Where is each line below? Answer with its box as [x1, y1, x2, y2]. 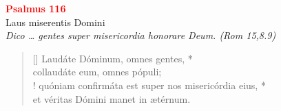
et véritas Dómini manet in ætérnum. [32, 91, 191, 106]
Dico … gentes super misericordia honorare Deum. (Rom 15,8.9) [6, 28, 276, 42]
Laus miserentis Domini [6, 14, 105, 29]
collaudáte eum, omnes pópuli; [32, 64, 162, 79]
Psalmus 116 [6, 1, 66, 15]
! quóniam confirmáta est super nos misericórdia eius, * [32, 77, 266, 92]
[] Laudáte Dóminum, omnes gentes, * [32, 51, 193, 65]
